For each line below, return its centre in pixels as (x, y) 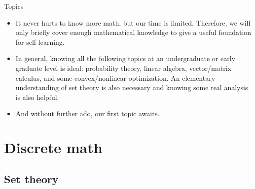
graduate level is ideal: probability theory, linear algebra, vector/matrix (123, 68)
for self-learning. (40, 42)
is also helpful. (37, 97)
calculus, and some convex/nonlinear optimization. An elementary (115, 78)
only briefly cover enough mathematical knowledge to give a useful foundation (133, 32)
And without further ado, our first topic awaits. (88, 113)
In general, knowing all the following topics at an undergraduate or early (125, 58)
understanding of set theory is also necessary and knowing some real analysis (132, 87)
